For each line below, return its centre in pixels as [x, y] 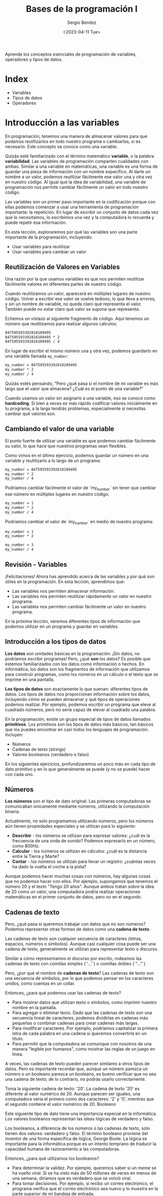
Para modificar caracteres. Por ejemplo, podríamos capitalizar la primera [85, 1028]
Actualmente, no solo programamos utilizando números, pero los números [79, 821]
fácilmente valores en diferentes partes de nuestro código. [64, 284]
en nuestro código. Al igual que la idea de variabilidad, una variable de [75, 182]
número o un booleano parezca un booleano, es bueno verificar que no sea [81, 1074]
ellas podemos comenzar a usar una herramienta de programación [72, 207]
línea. [18, 1054]
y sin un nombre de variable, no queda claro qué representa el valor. [73, 304]
